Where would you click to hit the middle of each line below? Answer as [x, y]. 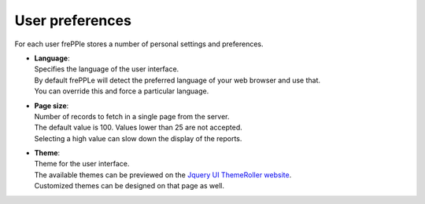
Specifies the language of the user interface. [107, 69]
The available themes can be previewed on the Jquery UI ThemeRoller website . [163, 175]
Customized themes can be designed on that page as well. [129, 186]
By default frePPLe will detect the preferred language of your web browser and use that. [177, 80]
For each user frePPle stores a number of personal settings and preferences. [139, 44]
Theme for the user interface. [82, 164]
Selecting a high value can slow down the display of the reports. [138, 138]
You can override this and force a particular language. [122, 91]
